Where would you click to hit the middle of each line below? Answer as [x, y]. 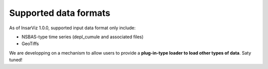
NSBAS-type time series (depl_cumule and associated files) [83, 37]
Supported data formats [60, 13]
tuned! [16, 60]
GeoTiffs [30, 44]
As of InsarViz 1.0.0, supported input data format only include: [72, 28]
